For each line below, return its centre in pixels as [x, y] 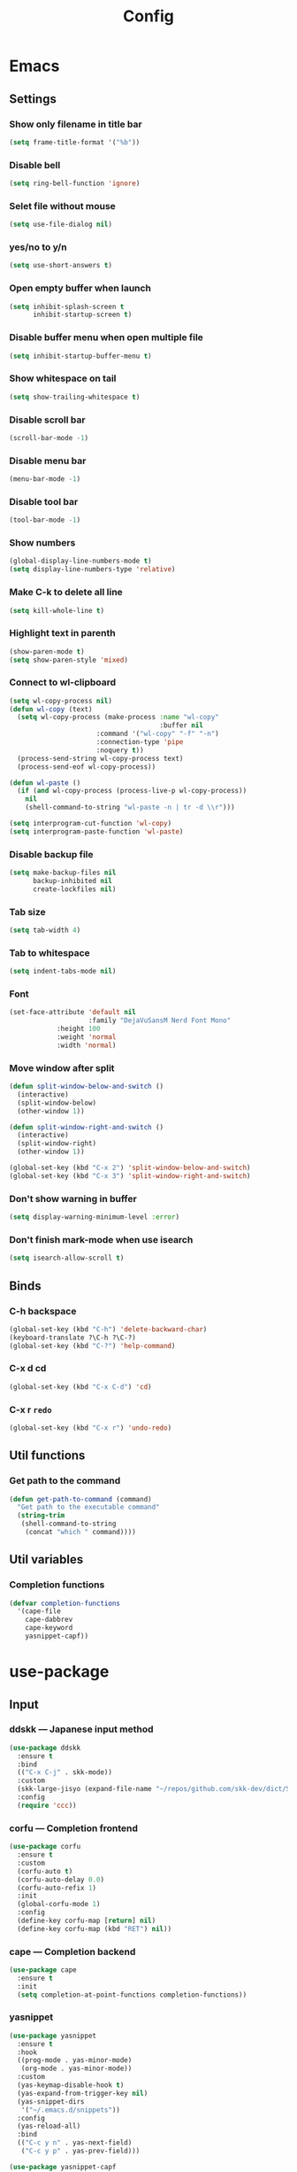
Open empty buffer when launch [80, 288]
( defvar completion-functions [65, 1603]
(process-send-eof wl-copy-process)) [87, 767]
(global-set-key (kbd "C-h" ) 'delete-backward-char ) [108, 1329]
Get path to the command [65, 1481]
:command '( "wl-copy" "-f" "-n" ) [157, 734]
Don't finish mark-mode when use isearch [101, 1239]
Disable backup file [51, 854]
